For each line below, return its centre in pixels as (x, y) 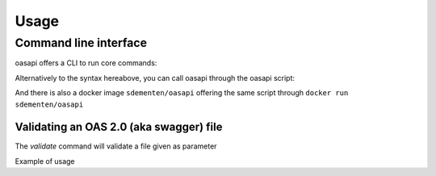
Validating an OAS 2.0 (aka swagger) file (119, 127)
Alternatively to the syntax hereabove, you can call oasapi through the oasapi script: (155, 78)
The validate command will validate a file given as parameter (116, 146)
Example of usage (45, 161)
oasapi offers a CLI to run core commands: (86, 63)
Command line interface (81, 43)
